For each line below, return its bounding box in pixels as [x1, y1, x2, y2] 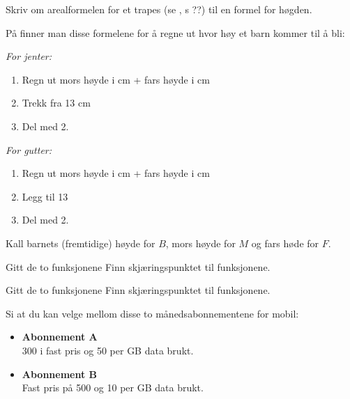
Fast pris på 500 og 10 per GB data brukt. [22, 380, 204, 395]
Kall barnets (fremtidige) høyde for [6, 235, 155, 250]
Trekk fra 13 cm [22, 95, 91, 110]
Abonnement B [22, 366, 98, 381]
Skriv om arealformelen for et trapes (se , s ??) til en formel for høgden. [6, 2, 312, 16]
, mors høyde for [165, 235, 236, 250]
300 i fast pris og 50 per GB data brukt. [22, 343, 194, 357]
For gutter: [6, 142, 52, 157]
